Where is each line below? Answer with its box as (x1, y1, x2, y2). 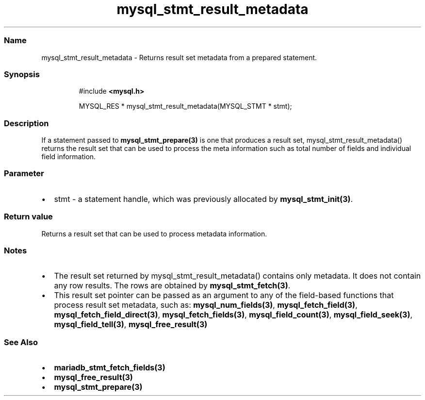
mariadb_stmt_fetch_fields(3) (54, 363, 165, 372)
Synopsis (4, 69, 40, 79)
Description (4, 118, 49, 128)
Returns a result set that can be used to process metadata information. (41, 229, 267, 238)
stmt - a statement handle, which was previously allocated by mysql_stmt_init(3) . (54, 194, 353, 204)
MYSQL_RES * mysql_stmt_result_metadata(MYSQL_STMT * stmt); (79, 102, 292, 111)
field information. (41, 152, 96, 161)
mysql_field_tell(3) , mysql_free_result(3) (54, 319, 208, 330)
